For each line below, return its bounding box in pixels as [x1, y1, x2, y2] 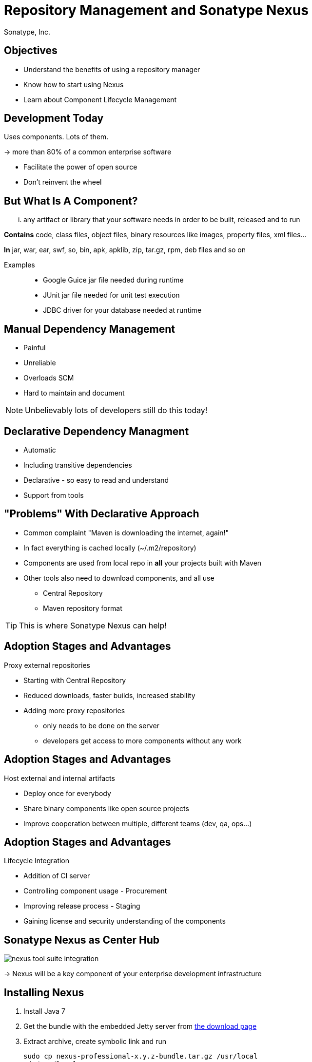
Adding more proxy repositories [23, 706, 125, 715]
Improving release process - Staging [23, 902, 140, 910]
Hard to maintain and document [23, 389, 125, 398]
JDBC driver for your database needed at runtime [43, 306, 202, 315]
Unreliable [23, 359, 56, 367]
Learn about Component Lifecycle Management [23, 95, 177, 104]
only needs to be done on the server [43, 721, 159, 730]
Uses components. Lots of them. [4, 133, 109, 141]
